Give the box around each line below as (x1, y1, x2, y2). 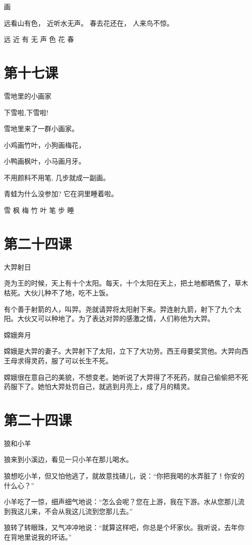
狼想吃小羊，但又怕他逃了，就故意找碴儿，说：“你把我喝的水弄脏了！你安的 (4, 471, 245, 481)
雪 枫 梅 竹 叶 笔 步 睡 (4, 205, 74, 215)
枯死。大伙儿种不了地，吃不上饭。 (4, 287, 112, 297)
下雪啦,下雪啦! (4, 107, 48, 117)
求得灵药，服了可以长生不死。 (17, 355, 112, 365)
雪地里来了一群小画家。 (4, 123, 79, 134)
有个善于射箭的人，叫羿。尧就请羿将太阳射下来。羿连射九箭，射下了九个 (4, 304, 235, 314)
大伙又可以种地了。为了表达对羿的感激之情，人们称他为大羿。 (17, 313, 214, 324)
